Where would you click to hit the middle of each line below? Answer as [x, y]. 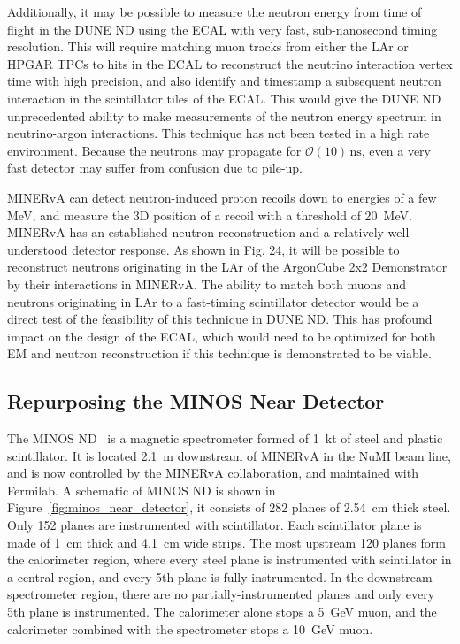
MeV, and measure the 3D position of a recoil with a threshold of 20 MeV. [210, 215]
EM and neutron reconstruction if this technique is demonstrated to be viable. [219, 353]
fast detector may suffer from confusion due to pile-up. [155, 168]
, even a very [396, 150]
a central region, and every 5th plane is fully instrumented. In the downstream [220, 576]
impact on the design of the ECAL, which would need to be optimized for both [222, 336]
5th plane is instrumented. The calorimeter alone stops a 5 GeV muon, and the [222, 612]
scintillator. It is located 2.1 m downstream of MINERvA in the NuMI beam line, [229, 455]
